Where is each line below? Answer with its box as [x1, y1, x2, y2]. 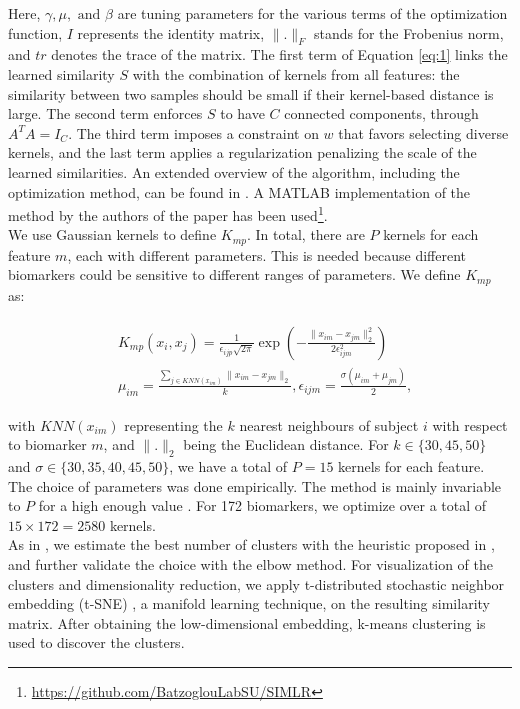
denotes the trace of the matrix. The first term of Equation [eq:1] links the [51, 44, 508, 65]
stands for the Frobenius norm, [313, 22, 504, 43]
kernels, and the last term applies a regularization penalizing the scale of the [8, 142, 477, 163]
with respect [432, 414, 508, 435]
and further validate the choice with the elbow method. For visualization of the [8, 554, 493, 575]
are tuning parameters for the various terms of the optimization [117, 3, 508, 23]
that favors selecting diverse [338, 122, 509, 143]
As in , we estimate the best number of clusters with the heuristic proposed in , [8, 534, 495, 555]
